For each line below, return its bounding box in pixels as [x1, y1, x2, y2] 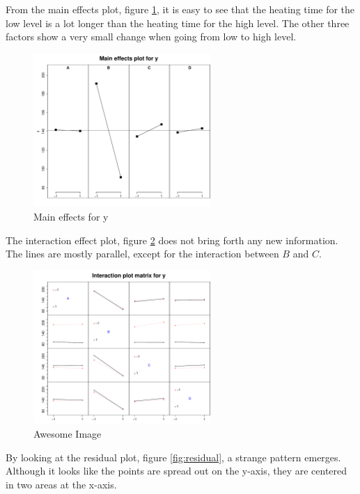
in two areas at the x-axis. [6, 477, 117, 491]
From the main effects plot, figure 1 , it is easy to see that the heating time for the [6, 2, 355, 16]
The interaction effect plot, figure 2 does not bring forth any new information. [6, 232, 338, 247]
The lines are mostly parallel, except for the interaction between [6, 246, 279, 261]
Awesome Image [33, 426, 102, 440]
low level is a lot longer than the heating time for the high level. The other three [6, 15, 350, 30]
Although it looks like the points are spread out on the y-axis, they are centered [6, 463, 347, 478]
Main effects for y [33, 209, 109, 223]
